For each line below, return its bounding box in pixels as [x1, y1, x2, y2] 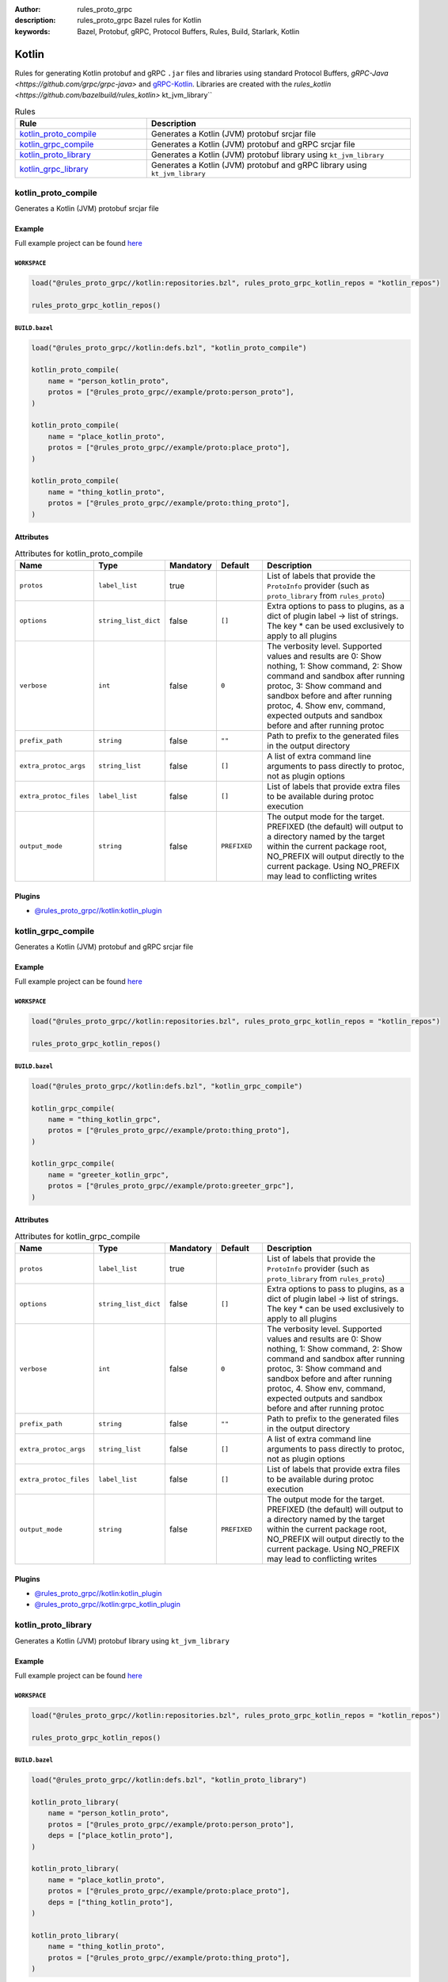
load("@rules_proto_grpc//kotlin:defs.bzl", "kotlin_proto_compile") [31, 343, 307, 352]
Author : [14, 5, 41, 13]
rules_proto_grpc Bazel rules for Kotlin [77, 16, 202, 25]
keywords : [14, 26, 51, 36]
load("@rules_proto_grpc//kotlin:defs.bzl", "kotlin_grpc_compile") [31, 1081, 303, 1090]
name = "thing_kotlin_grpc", [47, 1115, 161, 1123]
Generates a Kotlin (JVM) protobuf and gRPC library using [150, 159, 367, 170]
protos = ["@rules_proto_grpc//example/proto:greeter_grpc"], [47, 1181, 294, 1191]
